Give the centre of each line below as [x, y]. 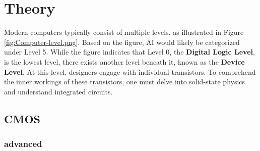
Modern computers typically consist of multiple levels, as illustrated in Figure [124, 32]
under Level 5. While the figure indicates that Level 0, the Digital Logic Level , [129, 52]
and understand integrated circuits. [58, 91]
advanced [23, 143]
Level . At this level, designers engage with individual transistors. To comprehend [130, 71]
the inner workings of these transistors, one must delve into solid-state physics [125, 82]
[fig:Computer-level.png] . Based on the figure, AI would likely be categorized [122, 42]
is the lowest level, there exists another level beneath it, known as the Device [124, 61]
